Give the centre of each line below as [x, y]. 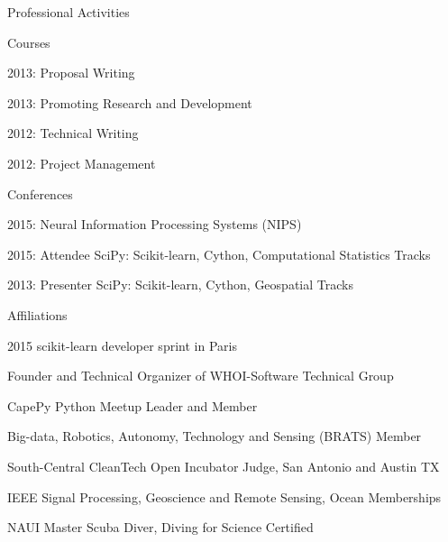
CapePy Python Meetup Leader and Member [133, 405]
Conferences [40, 193]
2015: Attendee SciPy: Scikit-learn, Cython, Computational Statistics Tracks [219, 254]
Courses [29, 42]
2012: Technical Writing [73, 133]
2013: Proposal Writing [71, 73]
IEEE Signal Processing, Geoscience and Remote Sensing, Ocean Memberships [224, 496]
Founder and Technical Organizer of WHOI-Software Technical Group [201, 376]
